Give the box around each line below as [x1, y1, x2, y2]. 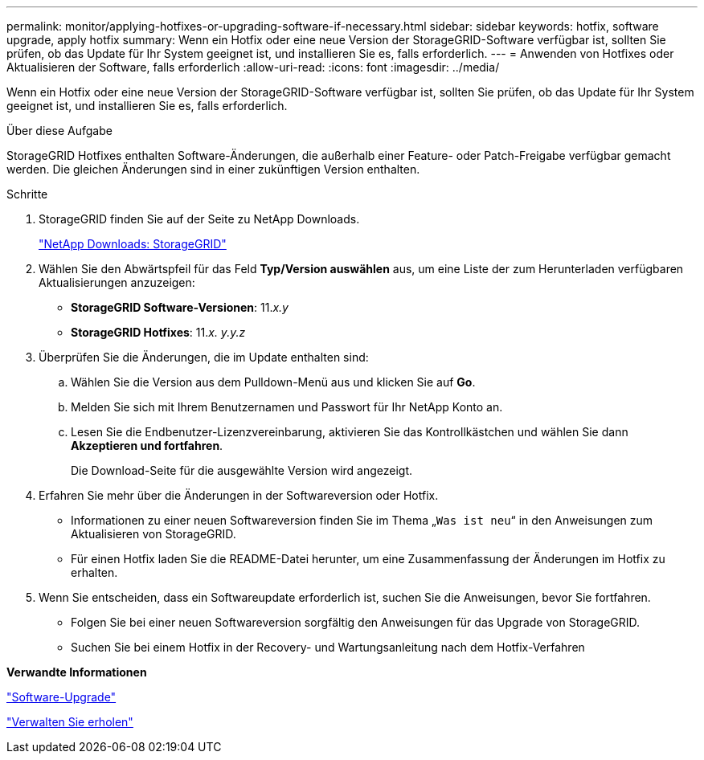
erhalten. [71, 566, 118, 579]
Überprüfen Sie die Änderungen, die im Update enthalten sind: [39, 350, 369, 364]
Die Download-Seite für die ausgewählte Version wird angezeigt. [71, 464, 413, 477]
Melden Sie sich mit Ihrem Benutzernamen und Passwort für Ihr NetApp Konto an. [71, 400, 503, 414]
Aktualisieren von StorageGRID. [71, 527, 236, 541]
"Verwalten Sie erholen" [6, 715, 133, 729]
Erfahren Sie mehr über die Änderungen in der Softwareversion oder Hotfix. [39, 488, 439, 502]
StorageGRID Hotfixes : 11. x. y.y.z [71, 325, 246, 339]
